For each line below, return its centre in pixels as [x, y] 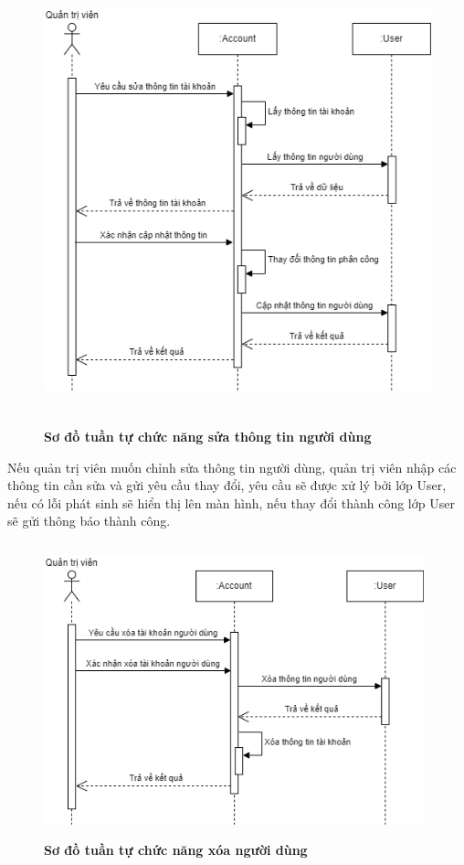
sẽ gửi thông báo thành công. [89, 521]
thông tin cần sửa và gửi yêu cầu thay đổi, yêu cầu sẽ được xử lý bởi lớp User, [227, 485]
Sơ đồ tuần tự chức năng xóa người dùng [176, 849]
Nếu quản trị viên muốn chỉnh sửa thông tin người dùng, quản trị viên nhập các [232, 467]
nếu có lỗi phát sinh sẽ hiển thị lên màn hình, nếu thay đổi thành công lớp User [231, 502]
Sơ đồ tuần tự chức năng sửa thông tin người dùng [208, 436]
